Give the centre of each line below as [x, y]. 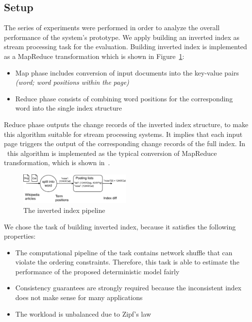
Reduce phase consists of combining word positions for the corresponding [124, 98]
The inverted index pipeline [64, 210]
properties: [20, 236]
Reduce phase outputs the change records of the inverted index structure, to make [126, 124]
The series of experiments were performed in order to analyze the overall [112, 28]
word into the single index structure [69, 108]
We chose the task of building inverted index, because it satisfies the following [120, 226]
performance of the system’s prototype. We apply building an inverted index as [122, 37]
